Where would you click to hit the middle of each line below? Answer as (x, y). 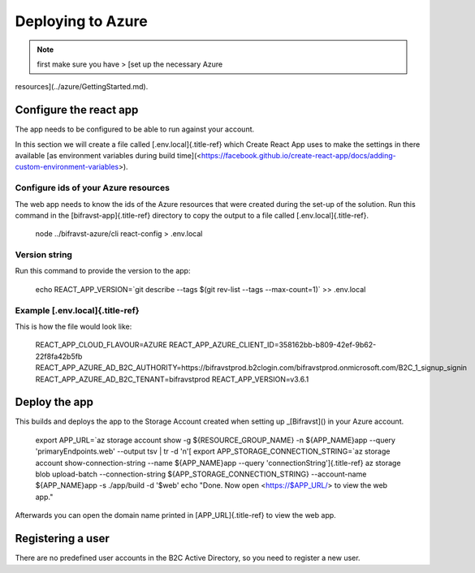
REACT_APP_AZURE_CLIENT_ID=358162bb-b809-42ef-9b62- (273, 345)
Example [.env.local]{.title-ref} (77, 310)
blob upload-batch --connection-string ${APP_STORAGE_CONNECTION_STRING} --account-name (201, 474)
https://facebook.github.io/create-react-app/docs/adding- (299, 156)
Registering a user (62, 539)
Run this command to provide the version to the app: (103, 271)
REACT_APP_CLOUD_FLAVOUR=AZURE (101, 345)
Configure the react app (77, 110)
